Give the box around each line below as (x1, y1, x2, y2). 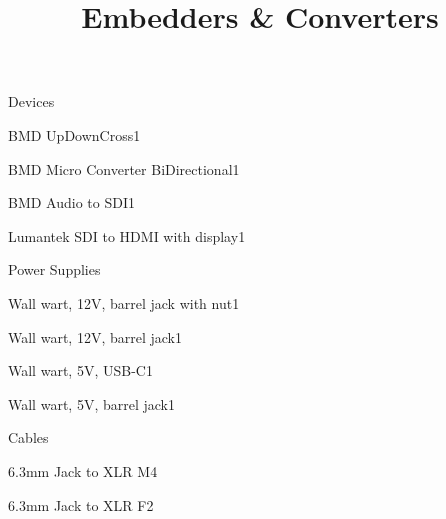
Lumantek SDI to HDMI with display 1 (8, 225, 246, 246)
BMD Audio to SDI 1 (8, 192, 135, 213)
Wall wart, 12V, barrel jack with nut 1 (8, 292, 240, 313)
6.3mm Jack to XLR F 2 (8, 494, 154, 515)
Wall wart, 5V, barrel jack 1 (8, 393, 175, 414)
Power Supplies (8, 259, 101, 280)
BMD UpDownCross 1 (8, 124, 141, 145)
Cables (8, 427, 49, 448)
